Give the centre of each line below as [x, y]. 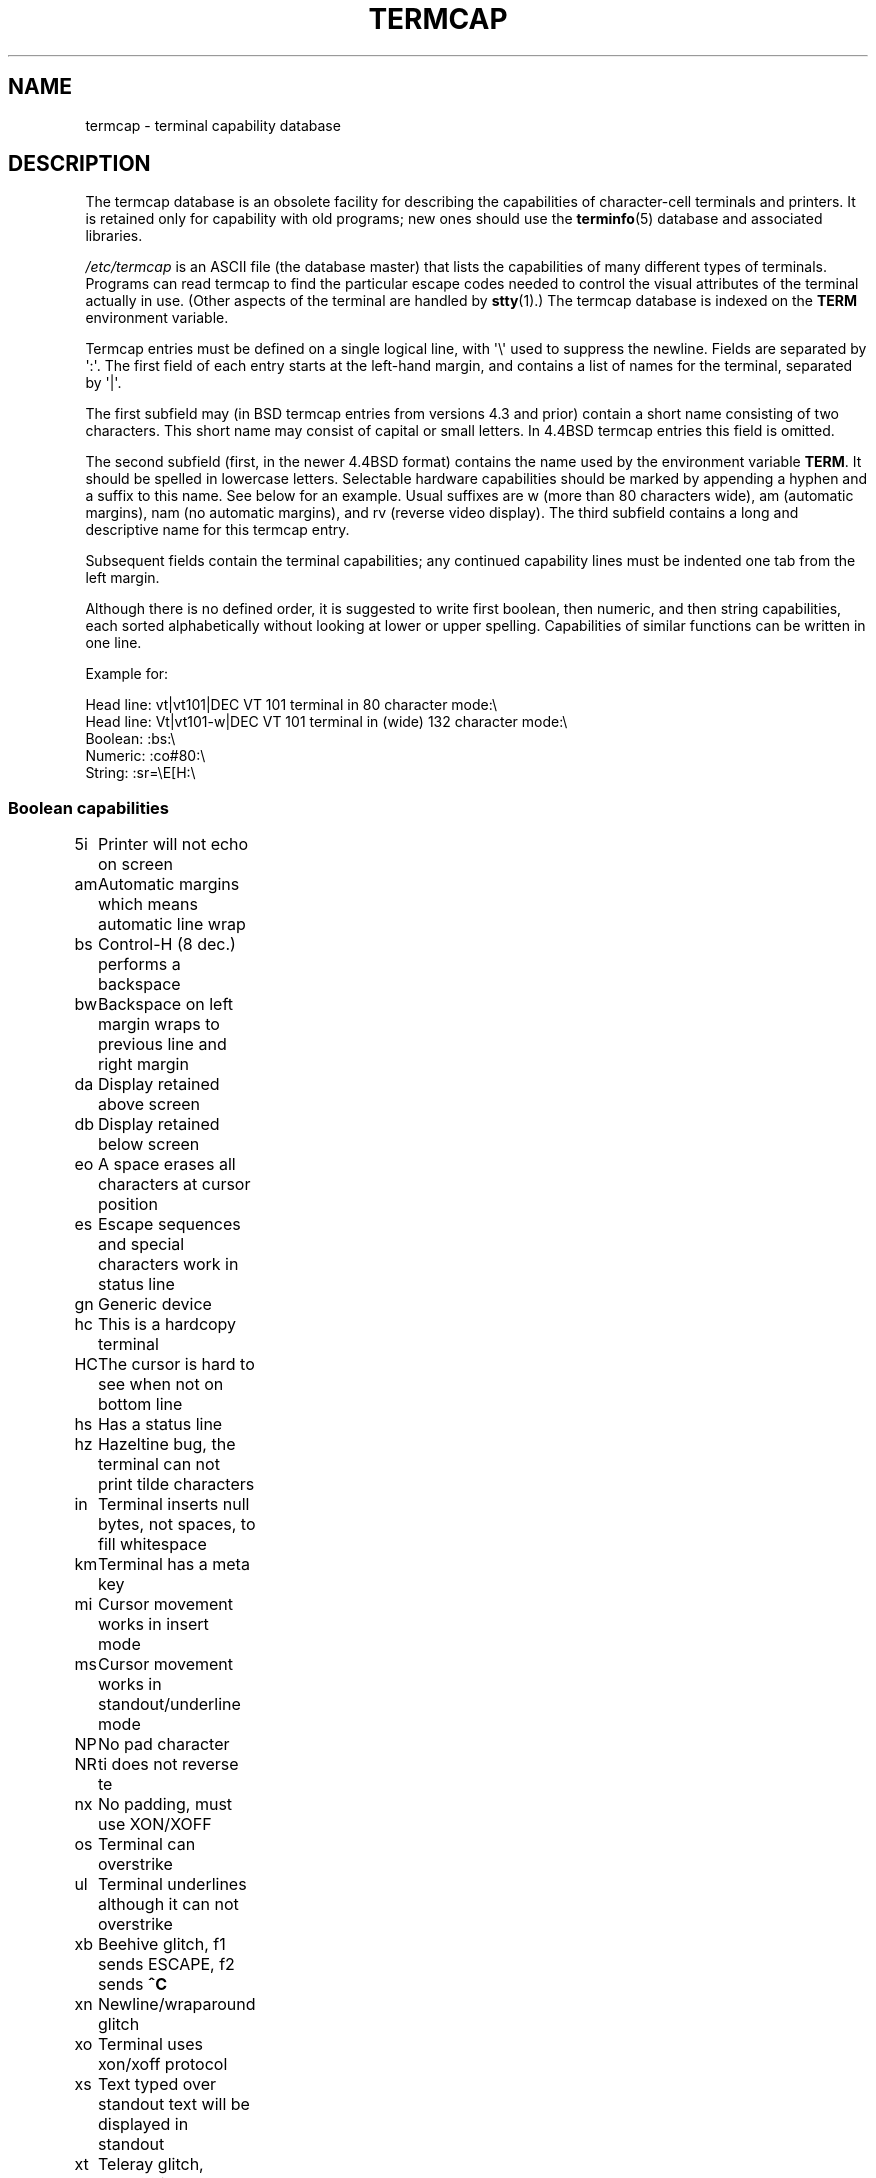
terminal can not [158, 1464]
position [127, 1204]
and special [141, 1244]
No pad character [163, 1744]
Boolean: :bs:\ [130, 739]
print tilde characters [176, 1484]
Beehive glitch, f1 [161, 1944]
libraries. [114, 236]
